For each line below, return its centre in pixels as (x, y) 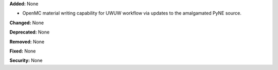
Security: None (26, 60)
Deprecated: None (30, 32)
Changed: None (27, 23)
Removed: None (27, 42)
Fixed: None (23, 51)
